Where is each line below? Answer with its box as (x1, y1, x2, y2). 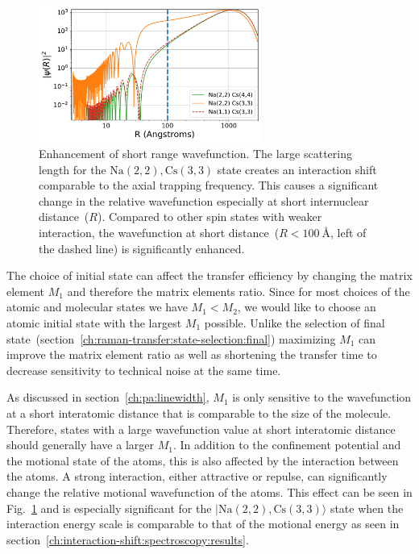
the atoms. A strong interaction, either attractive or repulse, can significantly (6, 468, 388, 485)
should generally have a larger (6, 436, 154, 453)
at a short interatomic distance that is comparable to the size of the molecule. (6, 404, 392, 421)
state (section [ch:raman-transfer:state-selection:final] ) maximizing (6, 330, 336, 347)
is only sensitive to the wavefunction (232, 389, 412, 406)
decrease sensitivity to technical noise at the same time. (6, 361, 281, 378)
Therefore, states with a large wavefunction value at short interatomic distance (6, 420, 396, 437)
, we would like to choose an (237, 298, 376, 315)
